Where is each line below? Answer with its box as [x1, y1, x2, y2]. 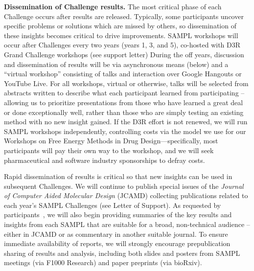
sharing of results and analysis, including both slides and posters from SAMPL [4, 248, 240, 258]
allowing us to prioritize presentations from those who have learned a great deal [4, 97, 243, 107]
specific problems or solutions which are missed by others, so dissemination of [4, 21, 236, 31]
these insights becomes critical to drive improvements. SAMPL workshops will [4, 30, 238, 40]
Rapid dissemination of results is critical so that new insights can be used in [4, 171, 232, 181]
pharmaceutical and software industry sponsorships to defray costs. [4, 155, 205, 165]
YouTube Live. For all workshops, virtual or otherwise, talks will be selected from [4, 78, 249, 88]
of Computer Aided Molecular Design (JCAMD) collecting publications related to [4, 190, 248, 201]
